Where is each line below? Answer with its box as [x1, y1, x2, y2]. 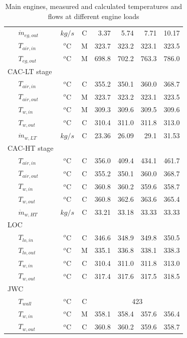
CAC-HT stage [8, 142, 54, 153]
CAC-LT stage [8, 66, 52, 76]
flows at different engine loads [48, 11, 139, 21]
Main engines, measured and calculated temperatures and [5, 1, 182, 11]
